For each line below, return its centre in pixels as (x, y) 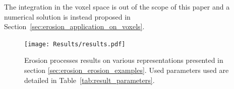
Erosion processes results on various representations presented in (124, 60)
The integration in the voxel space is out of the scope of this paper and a (117, 7)
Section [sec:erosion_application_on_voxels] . (74, 26)
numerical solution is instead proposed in (67, 16)
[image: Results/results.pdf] (75, 44)
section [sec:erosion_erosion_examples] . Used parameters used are (127, 70)
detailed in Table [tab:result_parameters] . (90, 80)
